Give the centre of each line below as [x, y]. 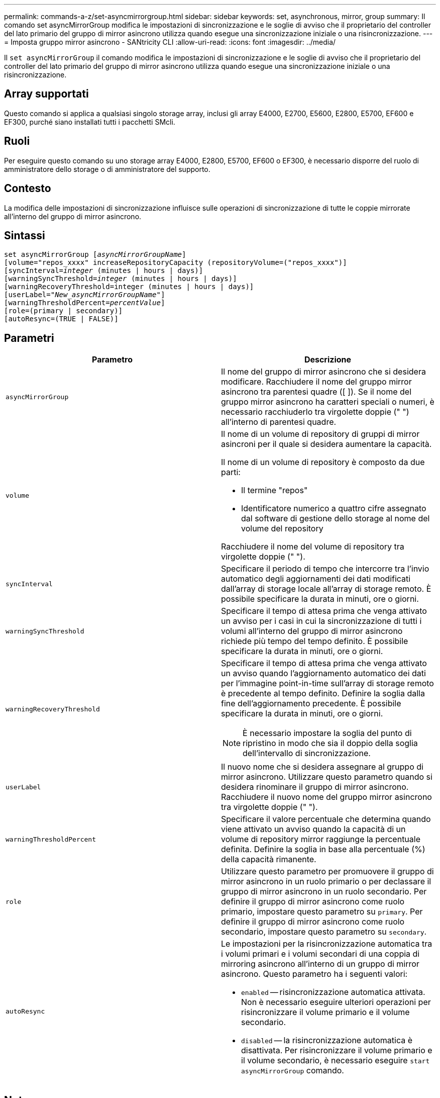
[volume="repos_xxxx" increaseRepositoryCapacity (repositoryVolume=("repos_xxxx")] [176, 263]
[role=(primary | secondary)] [64, 311]
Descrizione [328, 360]
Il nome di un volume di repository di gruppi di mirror [320, 434]
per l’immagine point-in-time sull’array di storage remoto [327, 683]
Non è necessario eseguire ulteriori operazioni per [336, 1002]
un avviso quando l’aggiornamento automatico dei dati [323, 673]
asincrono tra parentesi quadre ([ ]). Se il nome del [316, 392]
